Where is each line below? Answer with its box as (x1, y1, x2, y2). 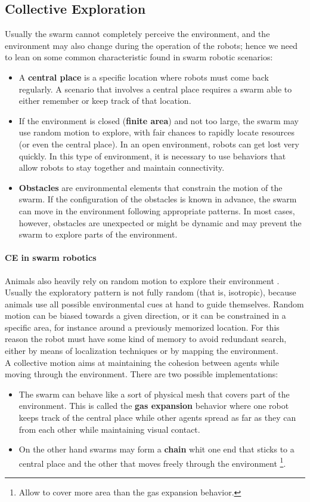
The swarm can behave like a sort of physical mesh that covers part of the (18, 387, 290, 400)
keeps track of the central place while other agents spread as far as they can (18, 411, 296, 424)
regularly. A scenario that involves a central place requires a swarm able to (18, 82, 292, 95)
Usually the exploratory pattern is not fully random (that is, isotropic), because (5, 286, 296, 298)
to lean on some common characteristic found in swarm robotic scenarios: (5, 51, 273, 63)
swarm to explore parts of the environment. (18, 228, 178, 241)
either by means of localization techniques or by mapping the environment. (5, 344, 278, 357)
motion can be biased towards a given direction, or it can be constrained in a (5, 309, 286, 322)
